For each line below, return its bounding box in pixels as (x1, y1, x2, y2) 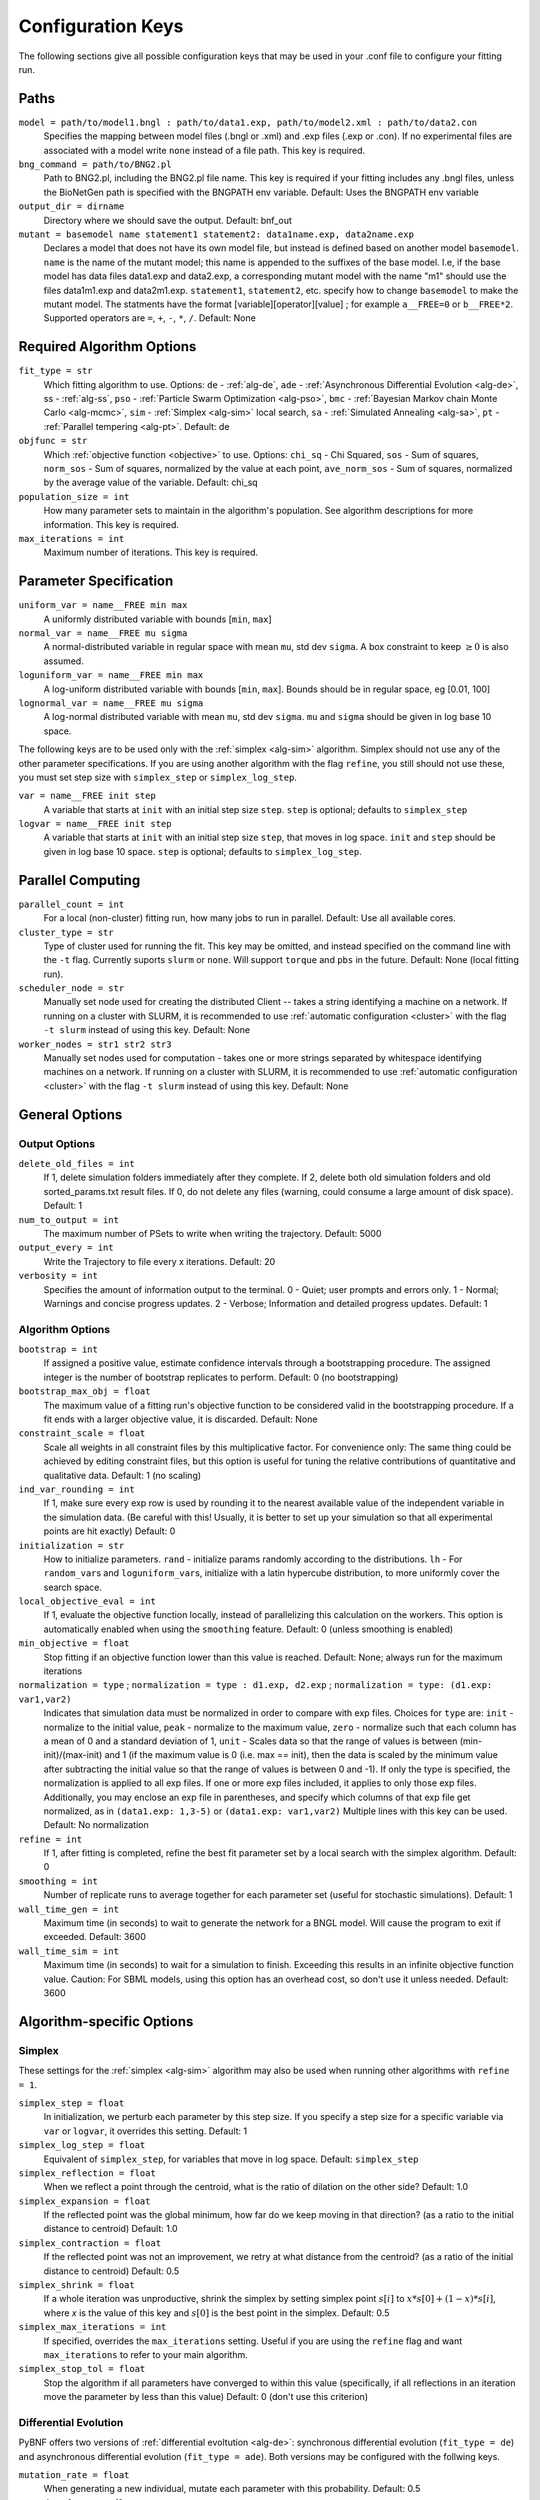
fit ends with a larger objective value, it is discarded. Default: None (43, 1413, 318, 1425)
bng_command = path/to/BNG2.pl (18, 159, 172, 170)
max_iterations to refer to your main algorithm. (43, 2348, 249, 2360)
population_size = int (18, 491, 130, 502)
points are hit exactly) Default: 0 (43, 1525, 176, 1537)
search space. (43, 1581, 102, 1593)
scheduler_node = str (18, 983, 125, 994)
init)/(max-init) (43, 1749, 103, 1761)
